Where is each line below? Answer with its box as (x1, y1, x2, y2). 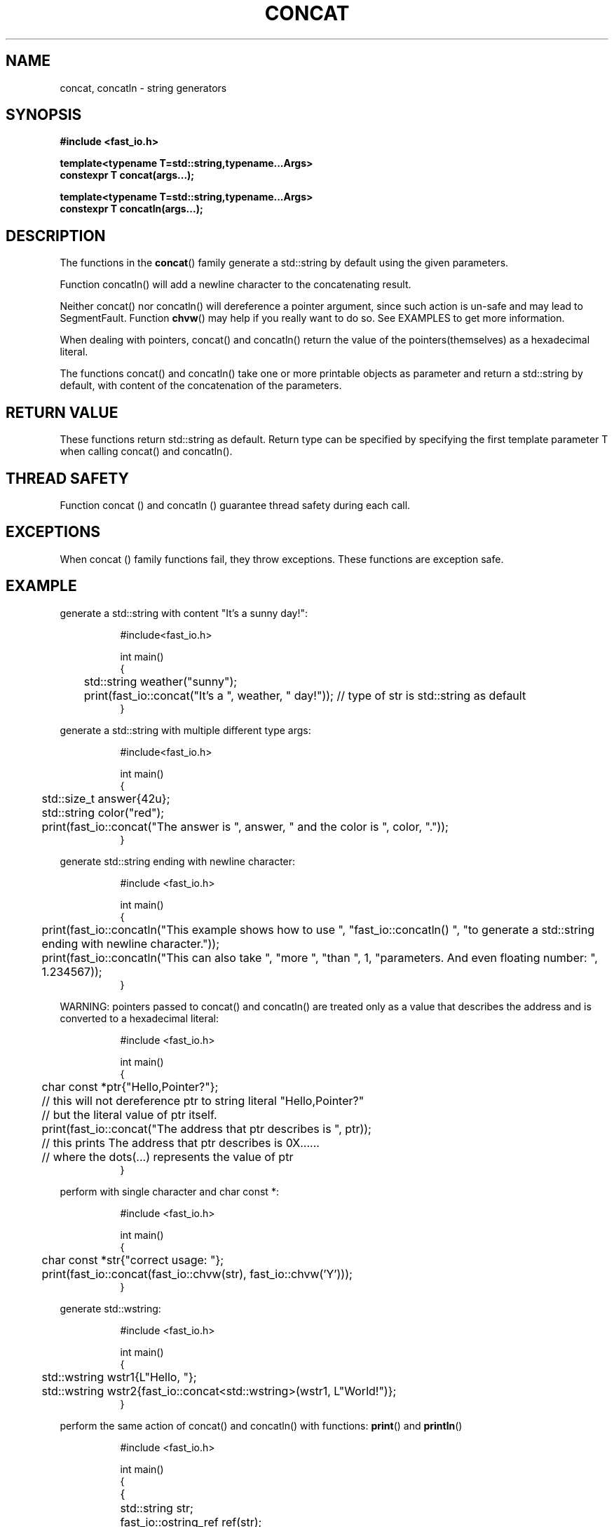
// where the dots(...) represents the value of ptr (41, 1149, 294, 1164)
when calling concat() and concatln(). (60, 445, 233, 458)
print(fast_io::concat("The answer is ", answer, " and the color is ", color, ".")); (41, 819, 449, 834)
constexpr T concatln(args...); (60, 203, 203, 215)
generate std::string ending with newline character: (60, 855, 296, 867)
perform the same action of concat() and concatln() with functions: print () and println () (60, 1419, 463, 1432)
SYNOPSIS (6, 106, 82, 124)
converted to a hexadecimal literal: (60, 1012, 219, 1024)
